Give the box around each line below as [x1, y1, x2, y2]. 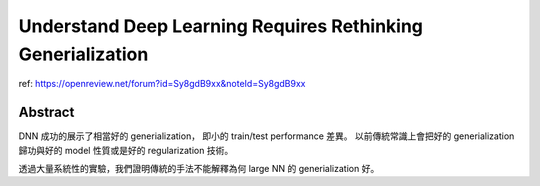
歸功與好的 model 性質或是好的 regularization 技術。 [18, 144, 234, 156]
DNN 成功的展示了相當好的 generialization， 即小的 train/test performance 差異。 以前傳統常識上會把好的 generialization [18, 130, 515, 142]
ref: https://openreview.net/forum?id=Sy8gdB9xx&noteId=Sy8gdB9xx [18, 78, 306, 90]
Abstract [18, 104, 75, 121]
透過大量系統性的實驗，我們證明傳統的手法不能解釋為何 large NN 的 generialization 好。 [18, 163, 380, 175]
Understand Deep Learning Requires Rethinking [18, 15, 424, 37]
